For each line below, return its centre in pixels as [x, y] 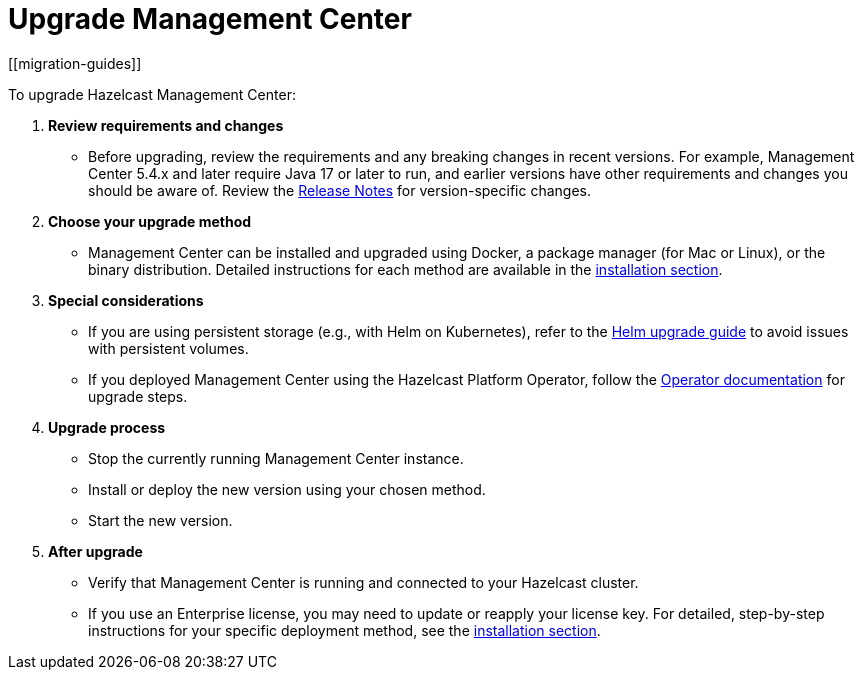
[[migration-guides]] [75, 63]
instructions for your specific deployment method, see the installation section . [344, 630]
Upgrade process [107, 427]
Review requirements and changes [166, 125]
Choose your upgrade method [150, 221]
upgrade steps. [138, 396]
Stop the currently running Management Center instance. [276, 458]
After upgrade [95, 551]
